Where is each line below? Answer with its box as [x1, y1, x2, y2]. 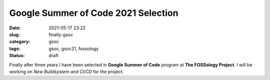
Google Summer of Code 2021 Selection [9, 7, 178, 18]
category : [9, 39, 30, 45]
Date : [9, 25, 21, 31]
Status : [9, 53, 25, 59]
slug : [9, 31, 20, 37]
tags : [9, 45, 20, 52]
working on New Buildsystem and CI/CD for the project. [9, 69, 124, 75]
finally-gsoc [48, 31, 73, 37]
